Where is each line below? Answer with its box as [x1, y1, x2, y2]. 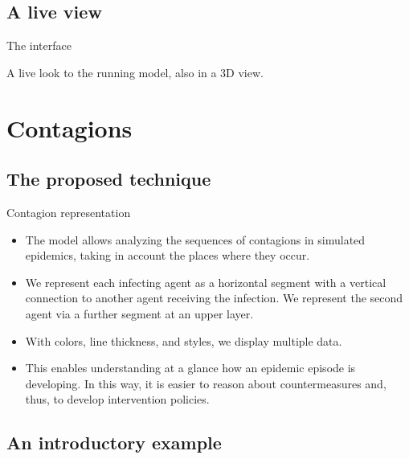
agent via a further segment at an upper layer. [25, 305, 254, 322]
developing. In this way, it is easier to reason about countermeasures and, [25, 375, 387, 391]
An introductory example [6, 430, 222, 455]
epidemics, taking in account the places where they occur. [25, 247, 310, 264]
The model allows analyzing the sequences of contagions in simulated [25, 231, 366, 248]
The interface [6, 37, 72, 54]
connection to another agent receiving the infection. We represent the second [25, 289, 403, 306]
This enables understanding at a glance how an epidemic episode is [25, 359, 356, 376]
